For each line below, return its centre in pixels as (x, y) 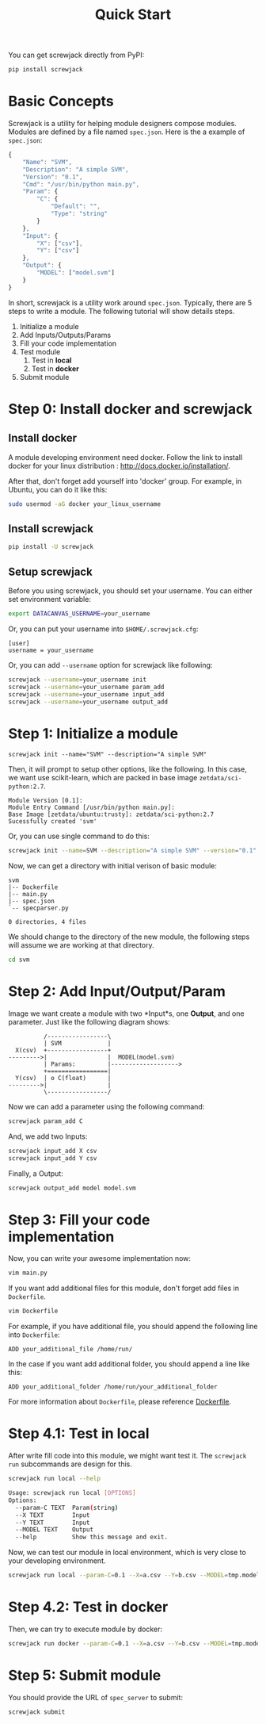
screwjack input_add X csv (53, 1151)
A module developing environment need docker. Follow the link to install (125, 457)
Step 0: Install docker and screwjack (130, 409)
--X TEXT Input (53, 1515)
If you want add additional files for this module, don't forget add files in (124, 1288)
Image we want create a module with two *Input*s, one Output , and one (126, 1013)
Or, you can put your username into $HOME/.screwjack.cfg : (103, 629)
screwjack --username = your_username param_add (86, 687)
